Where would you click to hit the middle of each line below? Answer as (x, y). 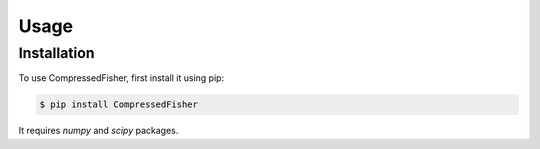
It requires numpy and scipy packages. (98, 131)
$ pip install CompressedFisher (119, 104)
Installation (56, 53)
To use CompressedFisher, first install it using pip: (121, 78)
